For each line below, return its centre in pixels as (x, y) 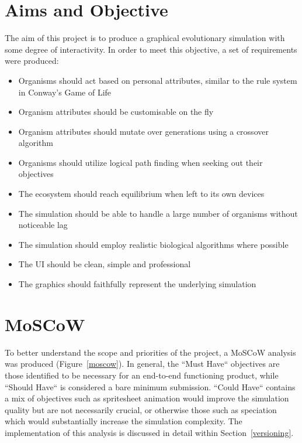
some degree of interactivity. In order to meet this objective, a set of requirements (151, 49)
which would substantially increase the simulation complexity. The (124, 421)
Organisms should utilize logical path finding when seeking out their (140, 162)
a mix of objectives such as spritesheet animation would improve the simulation (147, 398)
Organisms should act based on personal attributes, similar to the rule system (158, 80)
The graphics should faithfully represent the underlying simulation (137, 284)
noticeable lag (43, 225)
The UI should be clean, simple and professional (105, 264)
